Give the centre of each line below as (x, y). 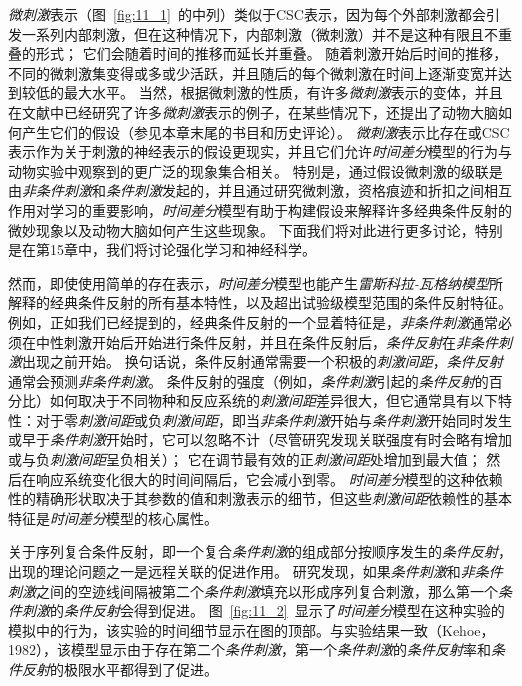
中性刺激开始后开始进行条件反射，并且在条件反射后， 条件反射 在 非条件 (266, 341)
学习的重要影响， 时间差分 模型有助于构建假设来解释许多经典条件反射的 (280, 209)
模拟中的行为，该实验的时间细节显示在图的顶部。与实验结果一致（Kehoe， (251, 629)
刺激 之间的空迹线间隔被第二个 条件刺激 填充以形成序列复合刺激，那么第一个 (253, 590)
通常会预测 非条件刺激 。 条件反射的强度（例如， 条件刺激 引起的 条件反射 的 (248, 380)
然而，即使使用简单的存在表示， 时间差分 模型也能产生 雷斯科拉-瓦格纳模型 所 (256, 282)
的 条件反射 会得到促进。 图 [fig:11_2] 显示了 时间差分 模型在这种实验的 (277, 610)
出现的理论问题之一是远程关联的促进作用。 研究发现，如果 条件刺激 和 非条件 (255, 571)
